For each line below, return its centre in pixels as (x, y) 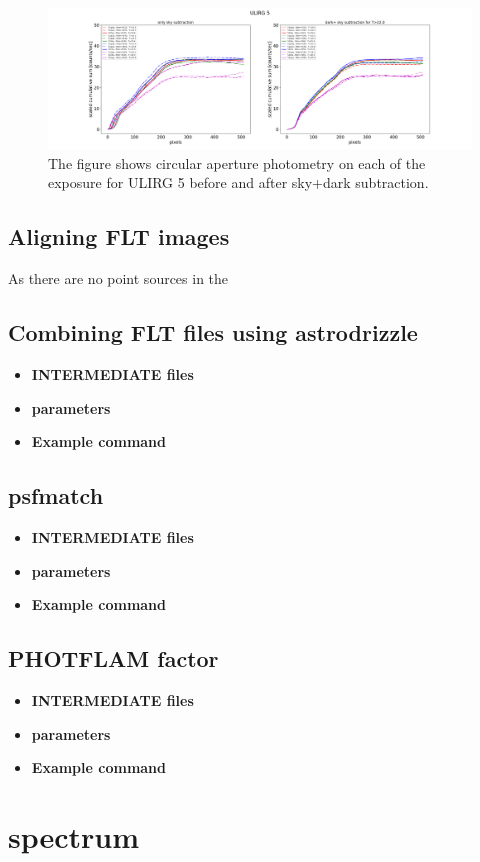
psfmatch (56, 495)
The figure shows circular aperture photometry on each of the (237, 162)
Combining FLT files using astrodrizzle (213, 332)
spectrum (74, 835)
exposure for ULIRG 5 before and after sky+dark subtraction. (238, 182)
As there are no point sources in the (118, 278)
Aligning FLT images (119, 236)
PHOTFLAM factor (113, 658)
